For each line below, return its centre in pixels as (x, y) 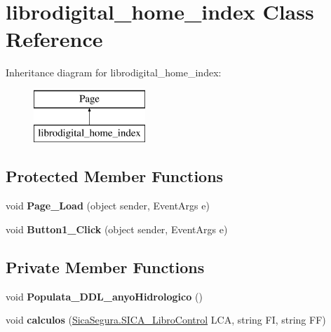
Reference (54, 39)
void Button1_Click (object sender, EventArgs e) (117, 229)
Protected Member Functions (115, 176)
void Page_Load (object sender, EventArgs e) (108, 206)
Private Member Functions (105, 267)
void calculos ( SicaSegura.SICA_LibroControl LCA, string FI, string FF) (166, 320)
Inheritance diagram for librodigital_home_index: (114, 72)
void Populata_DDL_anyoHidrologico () (104, 296)
